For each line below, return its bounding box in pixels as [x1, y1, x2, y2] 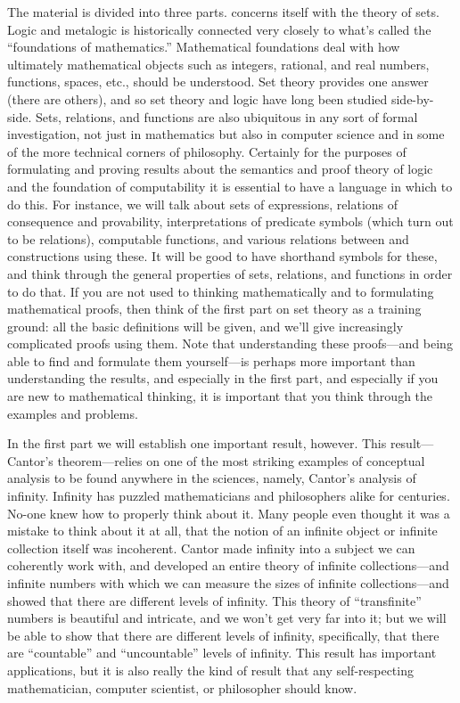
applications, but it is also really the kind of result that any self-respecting [7, 660, 414, 679]
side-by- [390, 89, 434, 108]
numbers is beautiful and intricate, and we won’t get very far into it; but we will [7, 609, 447, 627]
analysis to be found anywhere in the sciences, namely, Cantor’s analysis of [7, 469, 416, 487]
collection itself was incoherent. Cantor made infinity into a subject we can [7, 538, 415, 557]
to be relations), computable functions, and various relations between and [7, 229, 409, 248]
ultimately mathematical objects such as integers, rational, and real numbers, [7, 54, 430, 73]
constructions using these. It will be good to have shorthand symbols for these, [7, 247, 438, 266]
